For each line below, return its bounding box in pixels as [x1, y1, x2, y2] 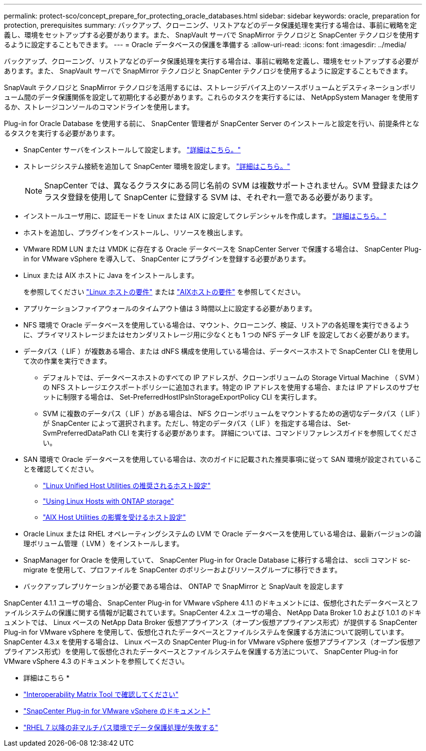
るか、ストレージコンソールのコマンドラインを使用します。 [4, 103, 194, 111]
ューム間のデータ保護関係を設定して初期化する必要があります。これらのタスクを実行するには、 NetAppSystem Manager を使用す [4, 93, 419, 101]
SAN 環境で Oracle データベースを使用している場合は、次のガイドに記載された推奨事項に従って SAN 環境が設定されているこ [23, 455, 422, 463]
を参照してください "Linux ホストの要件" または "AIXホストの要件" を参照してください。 [23, 288, 305, 296]
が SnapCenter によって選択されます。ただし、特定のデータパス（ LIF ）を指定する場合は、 [43, 419, 336, 427]
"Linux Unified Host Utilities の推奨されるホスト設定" [43, 481, 211, 490]
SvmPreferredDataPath [43, 429, 117, 437]
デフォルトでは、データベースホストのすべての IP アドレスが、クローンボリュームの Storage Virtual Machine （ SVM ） [43, 373, 420, 382]
